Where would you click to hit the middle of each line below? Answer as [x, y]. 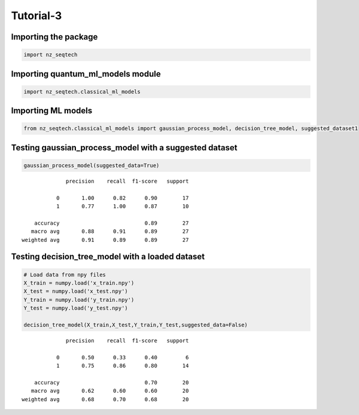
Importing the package [54, 37]
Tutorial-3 [36, 16]
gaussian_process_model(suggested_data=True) [92, 165]
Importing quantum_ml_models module [86, 74]
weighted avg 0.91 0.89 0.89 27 [105, 240]
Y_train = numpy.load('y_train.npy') [79, 300]
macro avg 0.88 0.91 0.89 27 [110, 231]
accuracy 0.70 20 [111, 382]
